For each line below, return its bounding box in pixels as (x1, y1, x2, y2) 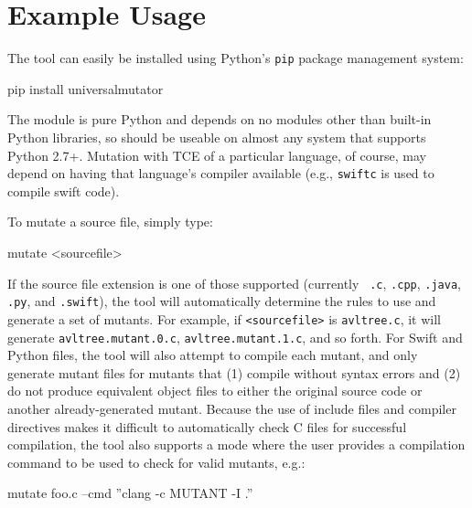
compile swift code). (7, 181, 120, 200)
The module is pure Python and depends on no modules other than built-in (7, 110, 432, 129)
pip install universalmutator (7, 79, 164, 98)
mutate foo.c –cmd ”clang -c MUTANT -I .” (7, 483, 253, 503)
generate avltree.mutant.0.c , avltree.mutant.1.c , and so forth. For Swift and (7, 327, 463, 346)
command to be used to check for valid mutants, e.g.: (7, 452, 306, 471)
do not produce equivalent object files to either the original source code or (7, 381, 423, 400)
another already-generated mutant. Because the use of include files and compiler (7, 399, 456, 418)
